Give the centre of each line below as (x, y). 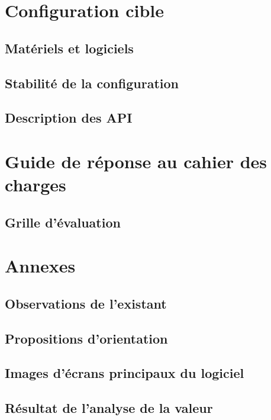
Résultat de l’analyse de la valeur (109, 408)
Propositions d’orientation (86, 338)
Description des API (69, 118)
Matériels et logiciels (69, 48)
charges (36, 185)
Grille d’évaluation (63, 222)
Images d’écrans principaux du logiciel (125, 373)
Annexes (40, 266)
